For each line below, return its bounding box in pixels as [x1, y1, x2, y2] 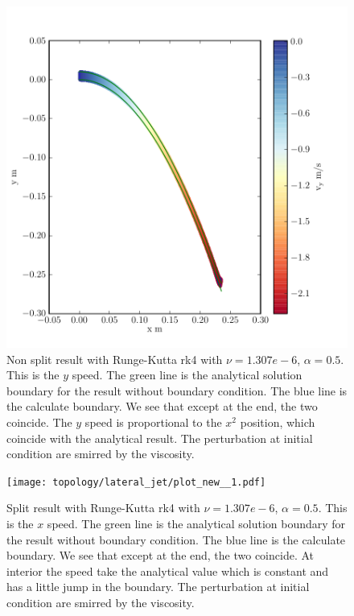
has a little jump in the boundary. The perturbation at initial [6, 578, 310, 595]
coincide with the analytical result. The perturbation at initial [6, 429, 313, 446]
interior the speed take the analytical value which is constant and [6, 562, 329, 579]
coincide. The [6, 413, 72, 430]
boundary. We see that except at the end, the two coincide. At [6, 547, 314, 564]
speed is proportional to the [84, 413, 222, 430]
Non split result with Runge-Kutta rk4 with [6, 350, 223, 367]
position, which [240, 413, 315, 430]
